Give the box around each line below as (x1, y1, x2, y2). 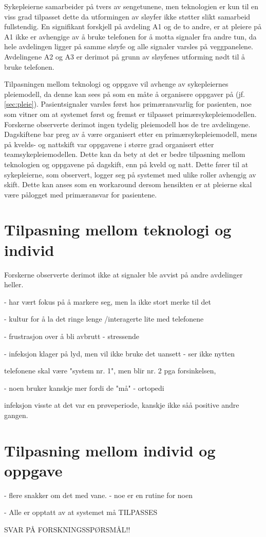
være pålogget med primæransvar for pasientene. (4, 189, 157, 200)
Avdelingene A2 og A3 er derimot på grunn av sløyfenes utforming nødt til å (4, 51, 245, 62)
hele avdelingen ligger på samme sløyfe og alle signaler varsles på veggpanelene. (4, 41, 253, 52)
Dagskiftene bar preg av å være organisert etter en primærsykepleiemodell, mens (4, 129, 257, 140)
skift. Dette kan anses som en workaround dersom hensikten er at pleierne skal (4, 179, 252, 190)
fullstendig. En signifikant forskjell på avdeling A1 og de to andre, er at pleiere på (4, 21, 262, 32)
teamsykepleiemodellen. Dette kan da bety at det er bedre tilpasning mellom (4, 149, 245, 160)
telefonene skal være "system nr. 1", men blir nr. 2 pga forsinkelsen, (4, 365, 216, 376)
